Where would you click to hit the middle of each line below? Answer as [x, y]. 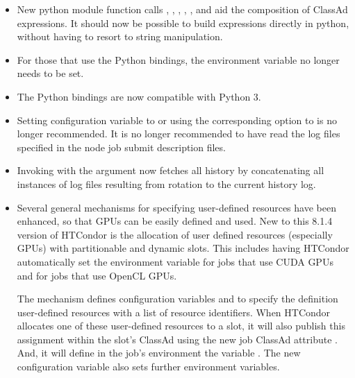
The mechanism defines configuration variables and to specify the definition [177, 299]
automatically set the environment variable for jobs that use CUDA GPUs [175, 261]
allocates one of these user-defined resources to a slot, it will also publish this [181, 326]
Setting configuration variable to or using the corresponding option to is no [177, 120]
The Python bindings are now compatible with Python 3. [139, 96]
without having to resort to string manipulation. [120, 36]
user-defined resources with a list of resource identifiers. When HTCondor [174, 312]
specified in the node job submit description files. [121, 147]
